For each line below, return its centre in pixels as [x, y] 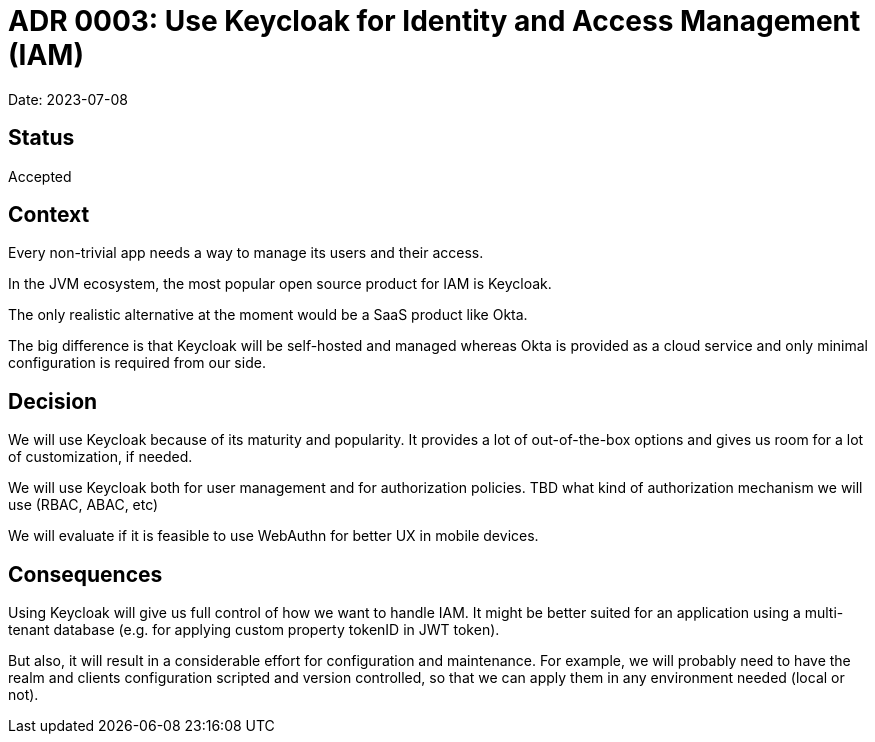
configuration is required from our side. [137, 363]
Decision [53, 401]
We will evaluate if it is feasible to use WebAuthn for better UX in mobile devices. [273, 536]
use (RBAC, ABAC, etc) [83, 505]
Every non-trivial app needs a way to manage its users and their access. [246, 253]
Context [49, 215]
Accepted [40, 176]
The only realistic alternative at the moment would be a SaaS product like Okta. [268, 315]
